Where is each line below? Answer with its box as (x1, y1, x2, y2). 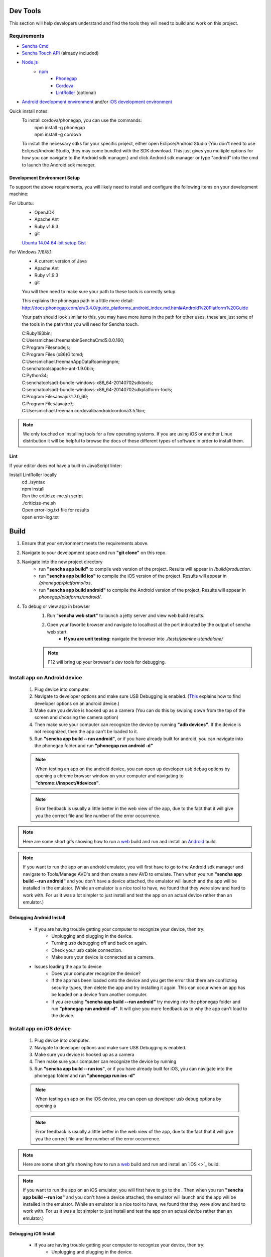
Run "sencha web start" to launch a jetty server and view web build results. (47, 612, 205, 618)
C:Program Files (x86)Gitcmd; (22, 351, 84, 357)
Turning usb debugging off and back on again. (51, 940, 148, 946)
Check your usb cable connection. (51, 947, 122, 953)
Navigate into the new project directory (22, 559, 103, 565)
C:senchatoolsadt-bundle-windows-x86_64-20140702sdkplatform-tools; (22, 387, 173, 393)
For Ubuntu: (9, 200, 34, 206)
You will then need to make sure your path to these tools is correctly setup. (22, 288, 177, 294)
